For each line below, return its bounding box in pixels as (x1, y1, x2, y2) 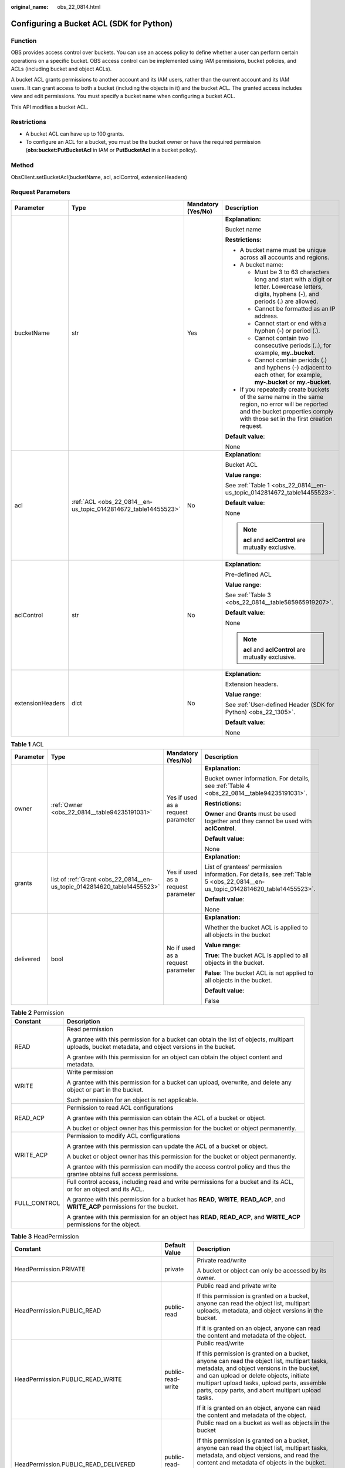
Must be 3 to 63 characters (254, 268, 330, 276)
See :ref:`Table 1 (225, 481, 270, 489)
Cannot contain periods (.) (254, 356, 327, 364)
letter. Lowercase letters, (254, 282, 323, 291)
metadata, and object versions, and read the (197, 1451, 319, 1459)
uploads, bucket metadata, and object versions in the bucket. (66, 1043, 236, 1051)
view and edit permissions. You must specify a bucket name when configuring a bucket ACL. (11, 93, 235, 100)
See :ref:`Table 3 (225, 591, 271, 599)
